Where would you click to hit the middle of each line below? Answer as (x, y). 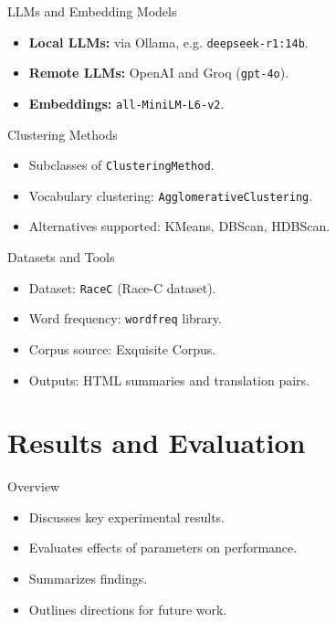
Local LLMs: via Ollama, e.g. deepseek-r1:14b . (168, 42)
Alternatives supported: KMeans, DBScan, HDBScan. (179, 226)
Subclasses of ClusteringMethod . (121, 165)
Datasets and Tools (61, 257)
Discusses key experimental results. (126, 517)
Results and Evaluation (157, 443)
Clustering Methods (63, 134)
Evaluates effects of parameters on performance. (163, 548)
